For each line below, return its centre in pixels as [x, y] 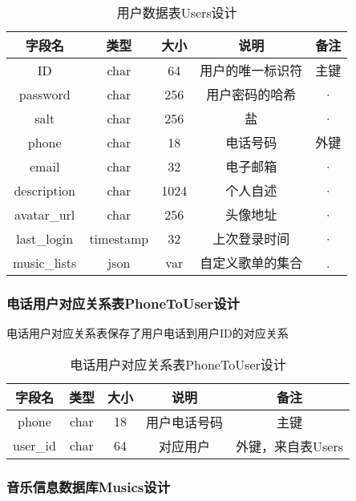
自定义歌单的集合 [251, 263]
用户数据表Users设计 [177, 12]
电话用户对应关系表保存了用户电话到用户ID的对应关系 [148, 333]
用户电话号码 [184, 422]
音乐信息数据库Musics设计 [88, 486]
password [44, 94]
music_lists [45, 262]
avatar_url [45, 214]
